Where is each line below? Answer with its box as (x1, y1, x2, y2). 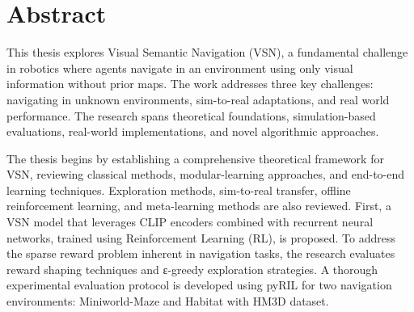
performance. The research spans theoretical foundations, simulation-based (6, 107, 376, 124)
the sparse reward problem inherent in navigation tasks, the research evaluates (6, 245, 395, 262)
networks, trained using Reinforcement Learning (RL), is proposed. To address (6, 229, 395, 246)
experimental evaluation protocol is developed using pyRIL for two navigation (6, 276, 392, 293)
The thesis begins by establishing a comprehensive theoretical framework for (6, 150, 384, 167)
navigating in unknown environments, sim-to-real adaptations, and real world (6, 91, 390, 108)
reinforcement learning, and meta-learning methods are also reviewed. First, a (6, 197, 391, 214)
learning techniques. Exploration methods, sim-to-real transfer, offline (6, 181, 351, 198)
